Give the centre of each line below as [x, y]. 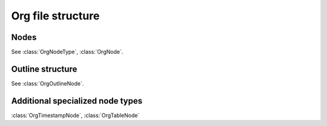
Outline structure [44, 69]
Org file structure [55, 16]
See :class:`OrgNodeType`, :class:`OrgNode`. [67, 52]
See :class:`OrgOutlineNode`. [48, 83]
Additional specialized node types [77, 101]
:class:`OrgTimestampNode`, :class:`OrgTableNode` [75, 115]
